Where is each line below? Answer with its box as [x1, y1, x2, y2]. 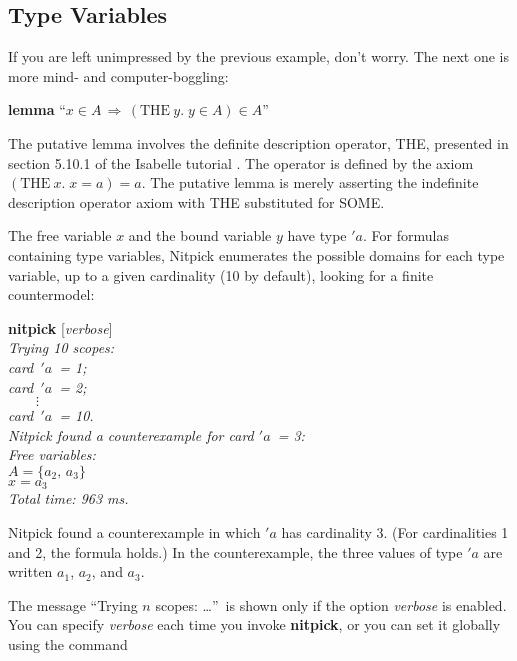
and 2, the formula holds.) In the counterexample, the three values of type [8, 541, 463, 562]
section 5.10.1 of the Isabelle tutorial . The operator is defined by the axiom [8, 152, 474, 173]
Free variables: [8, 444, 96, 465]
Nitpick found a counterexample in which [8, 521, 261, 542]
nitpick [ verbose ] [8, 317, 113, 338]
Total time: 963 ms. [8, 488, 129, 509]
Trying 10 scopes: [8, 337, 115, 358]
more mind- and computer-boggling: [8, 65, 229, 86]
